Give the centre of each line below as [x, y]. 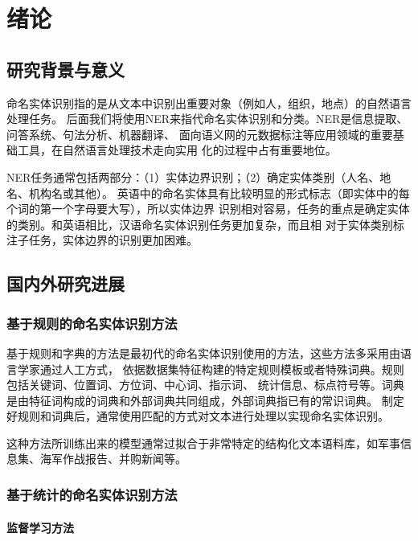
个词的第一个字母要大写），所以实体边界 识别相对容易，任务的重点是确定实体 [208, 209]
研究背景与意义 [66, 69]
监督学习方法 [40, 527]
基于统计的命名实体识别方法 [92, 494]
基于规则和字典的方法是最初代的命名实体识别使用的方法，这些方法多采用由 [203, 352]
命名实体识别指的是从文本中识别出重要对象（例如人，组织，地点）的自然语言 [209, 102]
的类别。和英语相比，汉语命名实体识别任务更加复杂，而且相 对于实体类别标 [205, 224]
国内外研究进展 [66, 283]
